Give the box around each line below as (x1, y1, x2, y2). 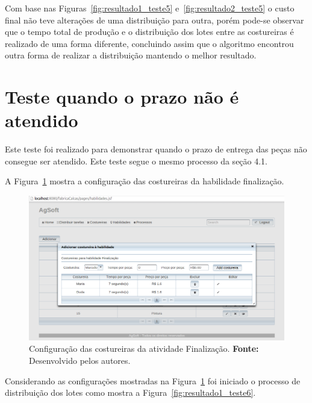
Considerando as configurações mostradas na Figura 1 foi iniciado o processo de (5, 374, 301, 387)
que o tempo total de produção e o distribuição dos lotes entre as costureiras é (5, 25, 294, 38)
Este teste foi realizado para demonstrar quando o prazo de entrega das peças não (5, 143, 307, 155)
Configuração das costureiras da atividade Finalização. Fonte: (29, 342, 259, 355)
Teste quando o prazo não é (5, 84, 239, 109)
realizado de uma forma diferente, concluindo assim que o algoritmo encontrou (5, 37, 294, 49)
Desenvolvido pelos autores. (29, 354, 131, 366)
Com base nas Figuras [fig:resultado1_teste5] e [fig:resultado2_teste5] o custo (5, 2, 295, 14)
